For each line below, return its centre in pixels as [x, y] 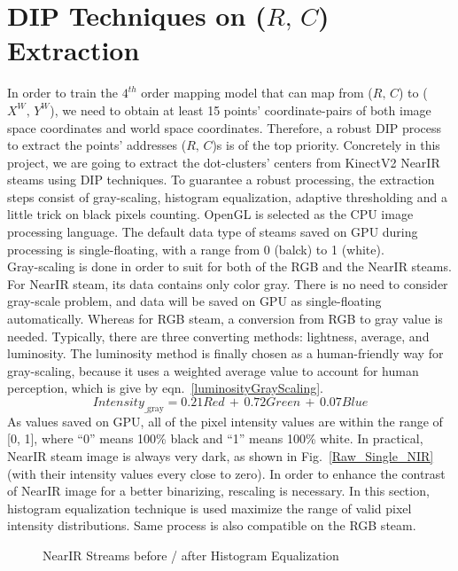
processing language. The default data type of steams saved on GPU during [213, 232]
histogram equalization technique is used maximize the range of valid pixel [210, 508]
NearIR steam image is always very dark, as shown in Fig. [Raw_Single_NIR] [221, 455]
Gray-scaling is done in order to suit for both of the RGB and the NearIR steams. [229, 266]
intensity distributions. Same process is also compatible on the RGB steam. [212, 525]
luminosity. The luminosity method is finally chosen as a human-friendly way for [225, 353]
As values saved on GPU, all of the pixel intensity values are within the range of [225, 421]
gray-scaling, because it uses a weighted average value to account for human [213, 370]
